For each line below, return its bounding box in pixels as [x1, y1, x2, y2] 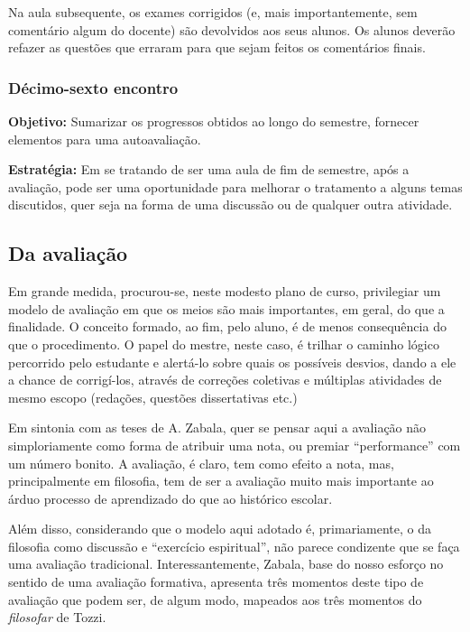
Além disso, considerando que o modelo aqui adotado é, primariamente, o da [8, 519, 431, 538]
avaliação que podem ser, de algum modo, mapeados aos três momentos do [8, 590, 422, 609]
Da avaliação [8, 239, 128, 267]
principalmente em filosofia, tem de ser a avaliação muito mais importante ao [8, 471, 434, 490]
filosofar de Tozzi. [8, 608, 106, 627]
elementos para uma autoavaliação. [8, 129, 201, 148]
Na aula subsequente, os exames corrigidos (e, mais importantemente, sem [8, 3, 418, 21]
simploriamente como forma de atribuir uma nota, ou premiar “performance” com [8, 435, 461, 454]
